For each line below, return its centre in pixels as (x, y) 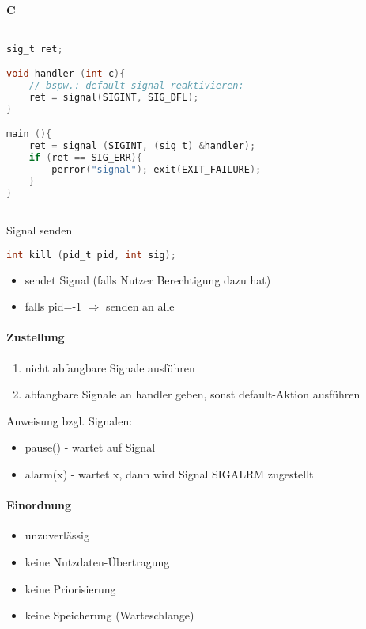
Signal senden (40, 230)
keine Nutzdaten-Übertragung (97, 561)
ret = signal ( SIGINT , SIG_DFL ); (114, 98)
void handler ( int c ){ (66, 74)
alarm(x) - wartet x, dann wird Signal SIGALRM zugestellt (169, 473)
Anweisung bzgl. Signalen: (70, 420)
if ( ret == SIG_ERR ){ (85, 158)
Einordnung (39, 505)
